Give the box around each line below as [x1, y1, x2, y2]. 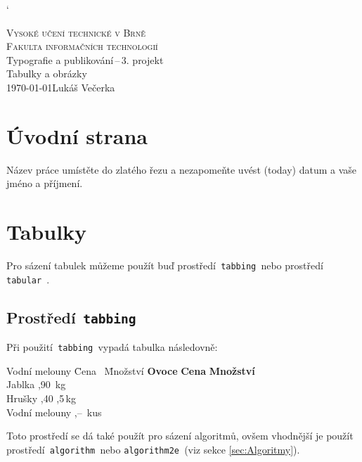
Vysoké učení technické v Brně [6, 25, 146, 39]
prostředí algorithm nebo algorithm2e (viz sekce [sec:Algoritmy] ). [6, 442, 300, 456]
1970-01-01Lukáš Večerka [6, 79, 115, 94]
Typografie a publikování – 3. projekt [6, 52, 164, 67]
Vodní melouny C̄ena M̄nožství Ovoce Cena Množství [6, 363, 255, 378]
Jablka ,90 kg [6, 377, 66, 392]
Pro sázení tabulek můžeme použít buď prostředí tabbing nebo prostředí [6, 258, 323, 272]
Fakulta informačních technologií [6, 39, 158, 53]
